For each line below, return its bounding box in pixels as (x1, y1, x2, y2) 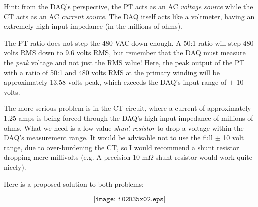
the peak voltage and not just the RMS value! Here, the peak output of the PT (4, 57, 245, 67)
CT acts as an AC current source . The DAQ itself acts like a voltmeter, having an (4, 11, 255, 21)
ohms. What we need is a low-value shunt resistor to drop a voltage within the (4, 122, 244, 133)
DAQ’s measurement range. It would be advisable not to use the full (4, 132, 213, 143)
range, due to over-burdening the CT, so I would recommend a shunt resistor (4, 142, 239, 152)
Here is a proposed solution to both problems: (4, 178, 144, 189)
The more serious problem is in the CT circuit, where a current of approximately (4, 103, 251, 113)
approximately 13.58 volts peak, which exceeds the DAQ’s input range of (4, 77, 227, 87)
